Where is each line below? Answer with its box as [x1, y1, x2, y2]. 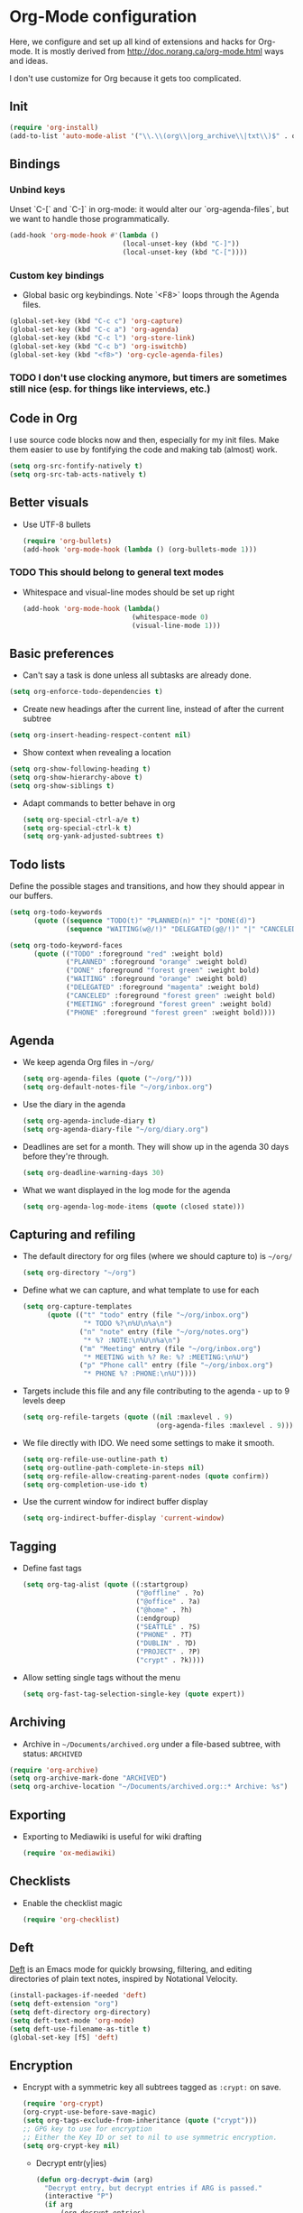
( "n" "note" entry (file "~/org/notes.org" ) [79, 1327, 250, 1337]
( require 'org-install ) [9, 123, 99, 132]
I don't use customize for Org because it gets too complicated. [9, 72, 242, 83]
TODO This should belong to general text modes [9, 566, 225, 579]
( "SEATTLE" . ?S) [135, 1622, 201, 1631]
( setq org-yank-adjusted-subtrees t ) [22, 832, 165, 841]
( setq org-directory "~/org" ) [22, 1268, 137, 1278]
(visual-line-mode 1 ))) [132, 621, 221, 630]
